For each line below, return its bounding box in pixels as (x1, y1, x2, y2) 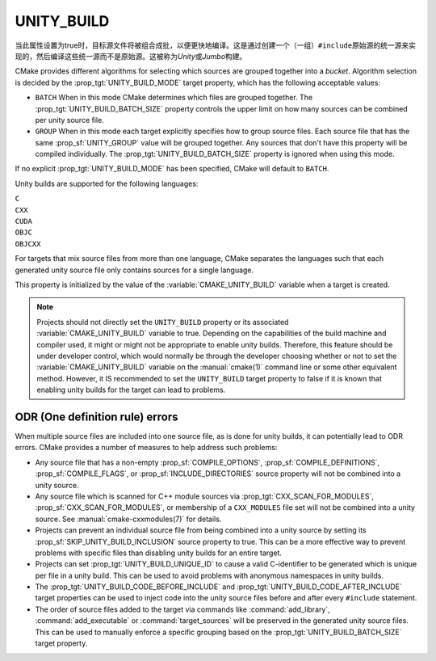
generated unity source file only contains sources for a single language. (15, 265, 254, 275)
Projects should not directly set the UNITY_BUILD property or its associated (36, 317, 289, 326)
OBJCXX (15, 239, 41, 248)
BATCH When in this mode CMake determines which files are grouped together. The (35, 93, 313, 103)
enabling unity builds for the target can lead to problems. (36, 385, 226, 395)
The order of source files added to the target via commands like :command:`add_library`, (35, 604, 330, 614)
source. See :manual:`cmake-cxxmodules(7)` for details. (35, 514, 222, 524)
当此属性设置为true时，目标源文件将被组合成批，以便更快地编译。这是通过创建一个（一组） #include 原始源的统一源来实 (15, 40, 416, 50)
